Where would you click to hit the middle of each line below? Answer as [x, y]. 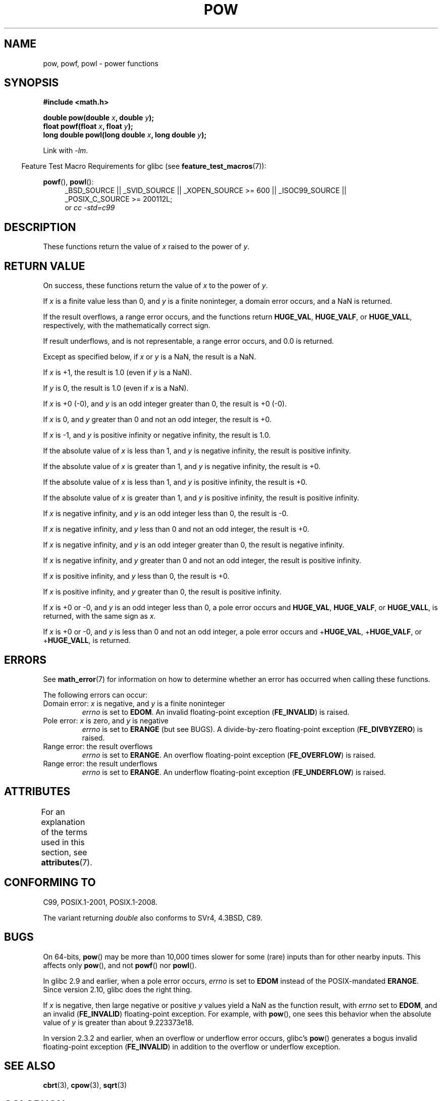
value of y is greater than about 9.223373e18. [118, 1022]
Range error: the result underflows [100, 763]
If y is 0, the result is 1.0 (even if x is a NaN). [116, 388]
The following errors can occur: [95, 695]
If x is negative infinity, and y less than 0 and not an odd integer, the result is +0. [176, 529]
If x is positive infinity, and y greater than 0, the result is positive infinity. [162, 592]
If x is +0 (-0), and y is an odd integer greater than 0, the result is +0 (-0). [165, 404]
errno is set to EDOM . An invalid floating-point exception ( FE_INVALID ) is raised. [216, 712]
